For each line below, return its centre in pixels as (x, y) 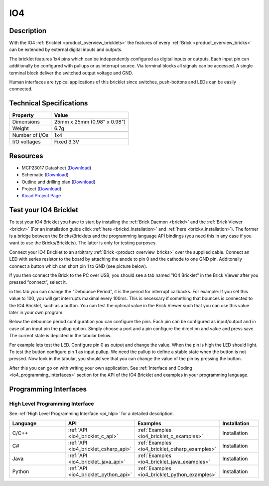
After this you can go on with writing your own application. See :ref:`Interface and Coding (101, 368)
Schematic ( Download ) (45, 175)
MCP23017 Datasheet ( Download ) (57, 168)
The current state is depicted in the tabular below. (60, 336)
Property (23, 115)
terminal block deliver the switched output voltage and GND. (71, 73)
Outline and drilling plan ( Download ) (59, 182)
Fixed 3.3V (67, 142)
